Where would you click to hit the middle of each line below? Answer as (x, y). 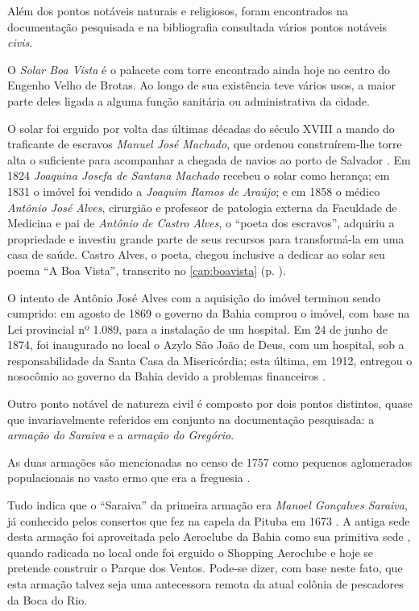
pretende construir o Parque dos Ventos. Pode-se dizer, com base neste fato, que (205, 568)
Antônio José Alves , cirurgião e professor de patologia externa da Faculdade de (202, 207)
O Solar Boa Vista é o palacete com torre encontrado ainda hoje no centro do (199, 69)
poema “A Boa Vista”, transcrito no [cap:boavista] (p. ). (147, 270)
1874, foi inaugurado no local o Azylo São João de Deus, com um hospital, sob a (206, 345)
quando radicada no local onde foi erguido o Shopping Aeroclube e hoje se (191, 552)
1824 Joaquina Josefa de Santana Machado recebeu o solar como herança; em (199, 175)
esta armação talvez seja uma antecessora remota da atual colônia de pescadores (205, 584)
